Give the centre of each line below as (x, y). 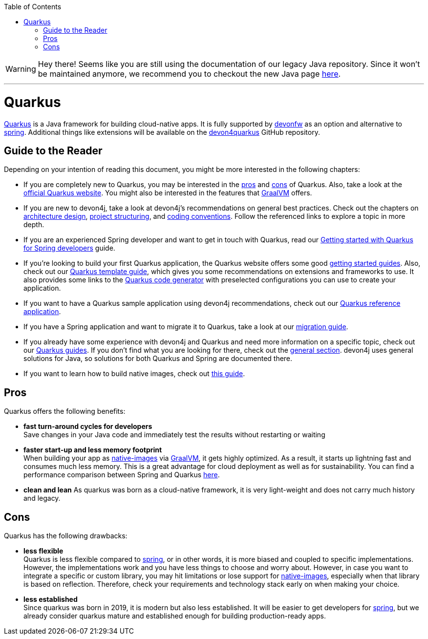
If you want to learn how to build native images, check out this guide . (134, 374)
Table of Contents (33, 7)
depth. (34, 225)
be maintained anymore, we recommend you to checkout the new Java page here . (189, 74)
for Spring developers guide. (69, 248)
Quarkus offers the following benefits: (65, 411)
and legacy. (42, 498)
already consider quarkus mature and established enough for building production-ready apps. (175, 616)
